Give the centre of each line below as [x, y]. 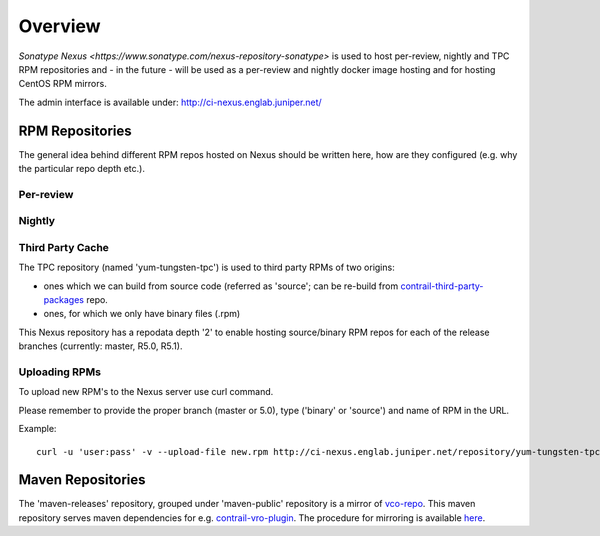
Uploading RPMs [60, 372]
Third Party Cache [64, 247]
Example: [37, 429]
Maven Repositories [82, 480]
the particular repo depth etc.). [81, 169]
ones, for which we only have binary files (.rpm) [142, 314]
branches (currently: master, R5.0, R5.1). [100, 346]
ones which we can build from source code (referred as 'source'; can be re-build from [221, 286]
